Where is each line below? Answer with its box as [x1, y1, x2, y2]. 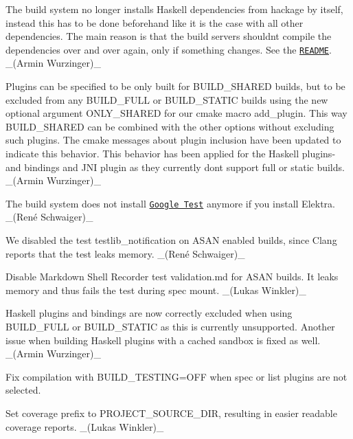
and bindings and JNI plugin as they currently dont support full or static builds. [5, 159, 345, 174]
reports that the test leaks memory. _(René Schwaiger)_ [5, 246, 245, 260]
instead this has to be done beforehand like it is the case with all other [5, 15, 304, 30]
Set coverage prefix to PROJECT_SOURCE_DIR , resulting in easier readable [5, 405, 337, 420]
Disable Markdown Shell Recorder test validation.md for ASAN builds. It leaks [5, 269, 339, 284]
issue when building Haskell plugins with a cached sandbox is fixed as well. [5, 333, 321, 347]
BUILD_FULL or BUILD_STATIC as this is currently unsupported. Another [5, 319, 335, 333]
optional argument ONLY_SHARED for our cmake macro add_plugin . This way [5, 106, 348, 120]
